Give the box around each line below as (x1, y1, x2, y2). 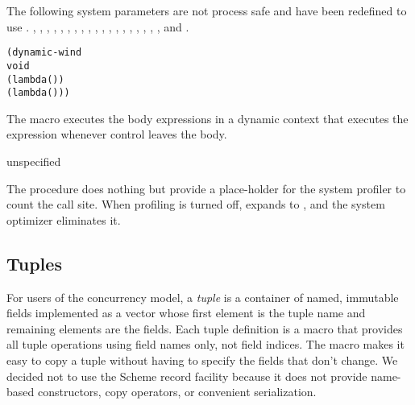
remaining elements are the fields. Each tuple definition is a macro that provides (6, 320, 403, 337)
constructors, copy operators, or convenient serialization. (37, 383, 317, 400)
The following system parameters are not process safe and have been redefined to (6, 2, 407, 19)
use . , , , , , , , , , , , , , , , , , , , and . (6, 18, 189, 35)
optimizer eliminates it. (6, 211, 121, 228)
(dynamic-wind (6, 47, 82, 59)
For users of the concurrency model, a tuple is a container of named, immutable (6, 288, 399, 305)
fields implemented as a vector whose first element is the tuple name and (6, 304, 366, 321)
